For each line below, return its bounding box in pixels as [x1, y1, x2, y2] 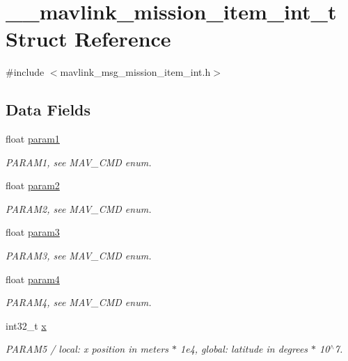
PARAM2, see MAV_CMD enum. [6, 201, 152, 216]
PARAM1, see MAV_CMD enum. [6, 154, 152, 169]
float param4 [6, 271, 60, 286]
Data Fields [6, 99, 91, 120]
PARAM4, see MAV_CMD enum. [6, 295, 152, 310]
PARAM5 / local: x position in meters [6, 342, 169, 356]
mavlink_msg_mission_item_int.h [60, 65, 211, 79]
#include [6, 65, 45, 79]
